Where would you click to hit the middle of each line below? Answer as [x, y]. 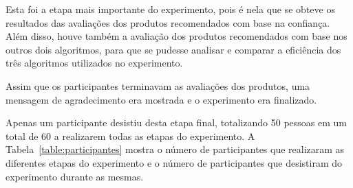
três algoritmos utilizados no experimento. [94, 63]
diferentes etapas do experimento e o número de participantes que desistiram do [174, 162]
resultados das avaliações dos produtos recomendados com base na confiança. [168, 22]
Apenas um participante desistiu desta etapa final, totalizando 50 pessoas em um [176, 122]
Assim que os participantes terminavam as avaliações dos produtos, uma [158, 85]
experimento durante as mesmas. [75, 176]
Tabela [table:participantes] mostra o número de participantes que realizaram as [175, 149]
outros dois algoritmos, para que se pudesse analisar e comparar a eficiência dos [173, 49]
